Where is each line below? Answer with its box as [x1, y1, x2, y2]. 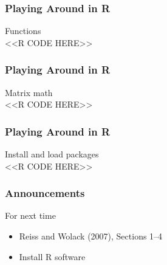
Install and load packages [5, 148, 99, 160]
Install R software [19, 250, 86, 263]
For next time [5, 209, 56, 222]
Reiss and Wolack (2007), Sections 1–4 [19, 230, 163, 243]
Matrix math [5, 86, 53, 98]
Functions [5, 24, 41, 37]
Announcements [5, 185, 85, 201]
